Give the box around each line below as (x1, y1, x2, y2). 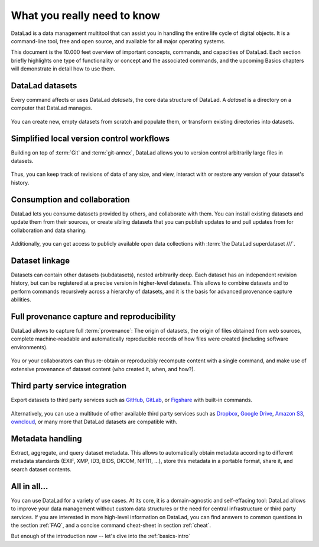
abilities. (11, 296, 32, 303)
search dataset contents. (11, 465, 72, 473)
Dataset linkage (11, 255, 70, 266)
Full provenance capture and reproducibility (11, 311, 176, 321)
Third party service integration (11, 381, 127, 391)
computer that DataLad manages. (11, 104, 93, 112)
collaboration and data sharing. (11, 227, 87, 234)
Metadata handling (11, 434, 82, 443)
